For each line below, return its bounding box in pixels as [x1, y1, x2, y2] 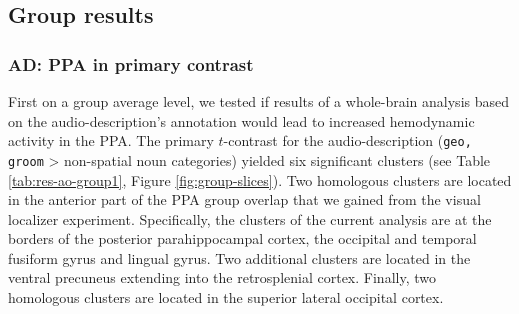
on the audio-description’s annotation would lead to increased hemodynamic [8, 110, 475, 131]
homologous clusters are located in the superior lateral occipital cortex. [8, 287, 444, 308]
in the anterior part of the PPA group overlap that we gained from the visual [8, 189, 481, 210]
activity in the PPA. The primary [8, 130, 214, 151]
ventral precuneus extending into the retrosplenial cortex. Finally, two [8, 267, 436, 288]
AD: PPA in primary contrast [8, 51, 254, 76]
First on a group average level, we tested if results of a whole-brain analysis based [8, 91, 510, 111]
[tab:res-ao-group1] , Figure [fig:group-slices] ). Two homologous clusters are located [8, 169, 512, 190]
